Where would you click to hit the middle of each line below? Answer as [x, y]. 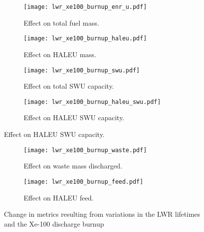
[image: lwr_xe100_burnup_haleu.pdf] [85, 39]
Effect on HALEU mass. [60, 54]
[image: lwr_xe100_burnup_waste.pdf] [85, 150]
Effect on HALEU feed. [59, 197]
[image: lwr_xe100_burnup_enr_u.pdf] [85, 7]
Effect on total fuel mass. [61, 22]
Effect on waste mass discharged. [73, 166]
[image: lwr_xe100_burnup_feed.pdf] [84, 182]
